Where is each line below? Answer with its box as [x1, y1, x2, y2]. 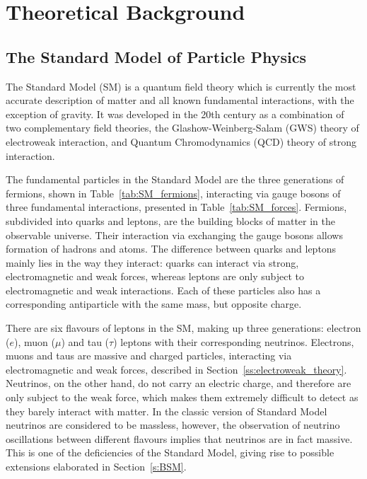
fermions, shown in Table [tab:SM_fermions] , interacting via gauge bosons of [6, 185, 341, 200]
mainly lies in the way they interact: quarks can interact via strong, [6, 255, 299, 270]
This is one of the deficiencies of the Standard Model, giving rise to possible [6, 445, 334, 460]
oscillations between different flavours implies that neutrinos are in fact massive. [6, 431, 353, 446]
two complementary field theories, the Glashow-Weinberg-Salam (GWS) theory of [6, 120, 359, 135]
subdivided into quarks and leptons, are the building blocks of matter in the [6, 213, 335, 228]
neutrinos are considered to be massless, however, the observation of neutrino [6, 417, 340, 432]
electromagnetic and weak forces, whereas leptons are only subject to [6, 269, 304, 284]
